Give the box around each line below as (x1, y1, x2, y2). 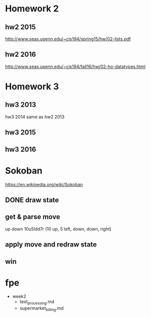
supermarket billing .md (19, 305, 64, 313)
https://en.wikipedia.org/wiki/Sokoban (5, 181, 83, 187)
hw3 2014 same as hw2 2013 (5, 114, 65, 120)
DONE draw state (5, 196, 59, 204)
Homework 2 (5, 3, 59, 14)
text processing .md (19, 299, 54, 306)
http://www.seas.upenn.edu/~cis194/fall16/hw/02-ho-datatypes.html (5, 63, 146, 70)
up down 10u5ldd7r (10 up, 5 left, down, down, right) (5, 226, 111, 232)
